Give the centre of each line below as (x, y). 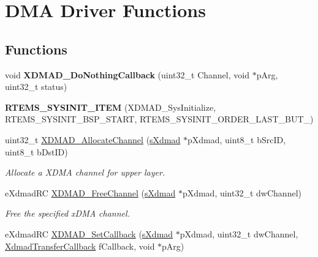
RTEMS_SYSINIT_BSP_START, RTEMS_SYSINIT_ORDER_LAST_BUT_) (159, 119)
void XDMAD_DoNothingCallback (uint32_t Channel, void (127, 74)
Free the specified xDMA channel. (67, 213)
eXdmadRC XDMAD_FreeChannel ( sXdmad (90, 192)
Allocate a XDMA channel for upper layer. (85, 172)
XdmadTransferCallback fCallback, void (80, 246)
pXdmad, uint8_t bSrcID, (237, 139)
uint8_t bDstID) (36, 151)
